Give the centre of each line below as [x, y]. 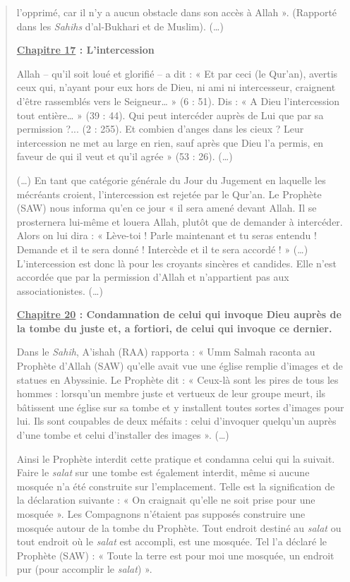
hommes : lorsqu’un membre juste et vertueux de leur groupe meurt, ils [171, 393]
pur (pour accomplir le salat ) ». [84, 569]
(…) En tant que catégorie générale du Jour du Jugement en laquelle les [171, 180]
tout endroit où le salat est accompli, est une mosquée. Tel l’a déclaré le [171, 541]
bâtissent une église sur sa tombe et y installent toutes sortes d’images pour [180, 407]
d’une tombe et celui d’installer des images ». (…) [123, 435]
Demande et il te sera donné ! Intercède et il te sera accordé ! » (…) [162, 249]
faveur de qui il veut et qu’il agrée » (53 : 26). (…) [125, 156]
